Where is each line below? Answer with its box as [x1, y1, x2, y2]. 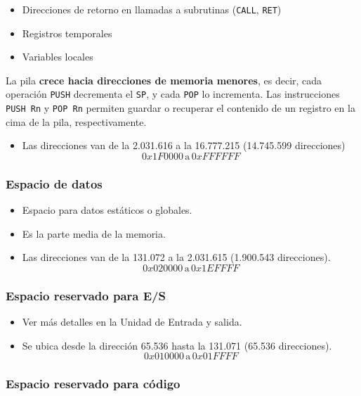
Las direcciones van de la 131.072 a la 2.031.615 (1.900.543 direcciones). [22, 250, 331, 264]
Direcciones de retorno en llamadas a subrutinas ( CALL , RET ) [22, 2, 282, 16]
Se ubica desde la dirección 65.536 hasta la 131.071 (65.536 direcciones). [22, 338, 332, 352]
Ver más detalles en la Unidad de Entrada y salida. [22, 314, 242, 329]
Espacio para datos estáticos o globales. [22, 203, 192, 217]
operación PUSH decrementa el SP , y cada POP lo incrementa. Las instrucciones [6, 87, 340, 101]
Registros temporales [22, 25, 112, 40]
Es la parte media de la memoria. [22, 226, 166, 241]
